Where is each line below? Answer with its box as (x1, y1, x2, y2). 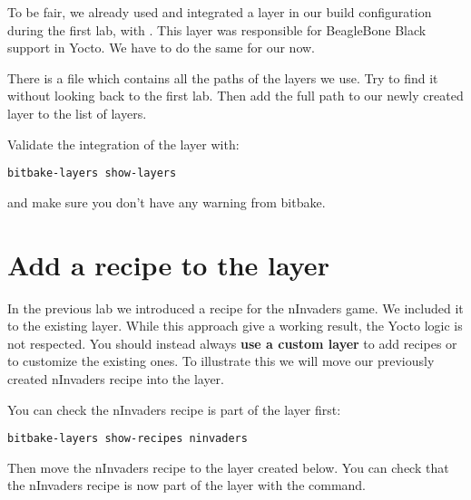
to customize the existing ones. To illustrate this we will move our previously (7, 351, 435, 370)
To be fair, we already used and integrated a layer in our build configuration (7, 3, 432, 21)
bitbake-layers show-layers (7, 167, 177, 180)
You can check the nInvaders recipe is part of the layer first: (7, 399, 341, 418)
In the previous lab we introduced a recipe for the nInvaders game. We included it (7, 298, 464, 317)
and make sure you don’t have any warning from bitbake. (7, 192, 326, 211)
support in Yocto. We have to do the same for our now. (7, 38, 315, 57)
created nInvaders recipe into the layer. (7, 369, 224, 388)
